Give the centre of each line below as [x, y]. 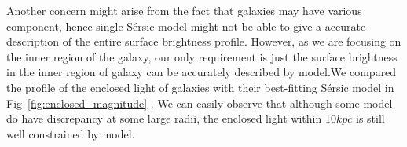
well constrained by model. [71, 133]
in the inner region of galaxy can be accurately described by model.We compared [202, 72]
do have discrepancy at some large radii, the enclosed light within [164, 118]
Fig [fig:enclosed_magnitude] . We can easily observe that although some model [200, 103]
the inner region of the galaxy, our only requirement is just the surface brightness [202, 56]
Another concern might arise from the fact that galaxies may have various [184, 10]
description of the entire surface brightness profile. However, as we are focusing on [204, 41]
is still [370, 118]
